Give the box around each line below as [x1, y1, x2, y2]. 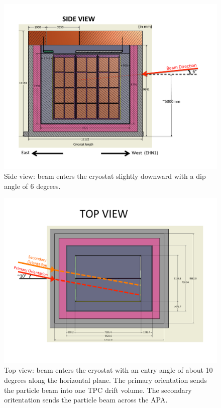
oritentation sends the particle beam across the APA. [4, 394, 168, 405]
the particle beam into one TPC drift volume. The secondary [4, 384, 192, 395]
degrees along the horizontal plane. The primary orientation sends [4, 375, 207, 385]
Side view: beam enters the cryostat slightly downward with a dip [4, 171, 206, 181]
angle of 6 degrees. [4, 180, 61, 191]
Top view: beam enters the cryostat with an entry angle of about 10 [4, 365, 213, 375]
